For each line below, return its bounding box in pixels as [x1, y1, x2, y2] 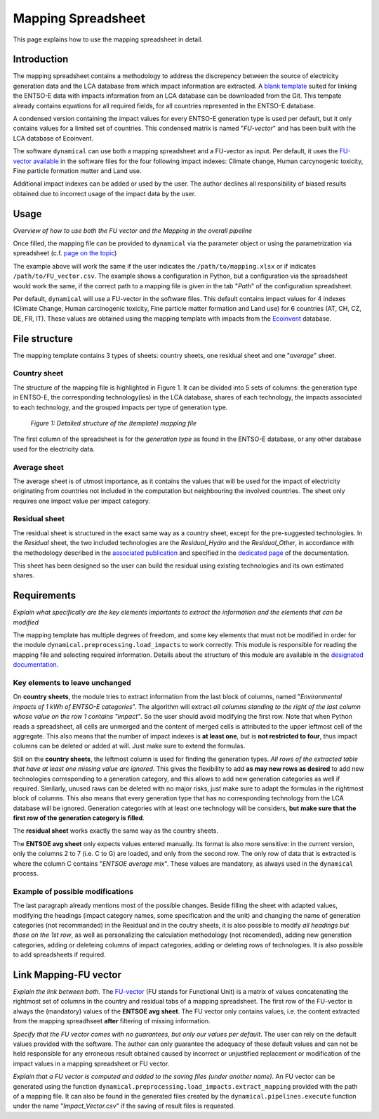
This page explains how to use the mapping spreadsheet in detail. [13, 35, 204, 44]
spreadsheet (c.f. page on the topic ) [13, 249, 117, 257]
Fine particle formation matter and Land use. [13, 166, 142, 175]
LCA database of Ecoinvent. [13, 134, 94, 142]
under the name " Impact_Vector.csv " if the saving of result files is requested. [13, 1101, 235, 1111]
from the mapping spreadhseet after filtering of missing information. [13, 1017, 211, 1025]
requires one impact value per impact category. [13, 497, 150, 505]
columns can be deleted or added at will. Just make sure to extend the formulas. [13, 742, 246, 750]
